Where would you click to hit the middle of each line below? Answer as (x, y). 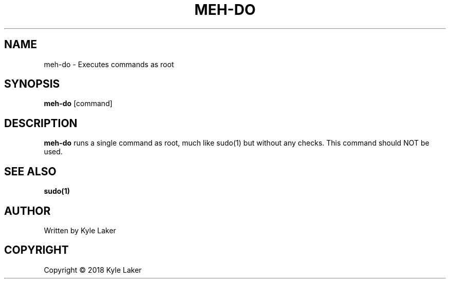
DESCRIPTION (41, 123)
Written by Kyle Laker (80, 230)
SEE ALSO (30, 171)
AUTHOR (27, 211)
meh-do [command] (78, 104)
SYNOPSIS (32, 84)
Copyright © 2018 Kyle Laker (93, 270)
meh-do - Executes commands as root (109, 64)
